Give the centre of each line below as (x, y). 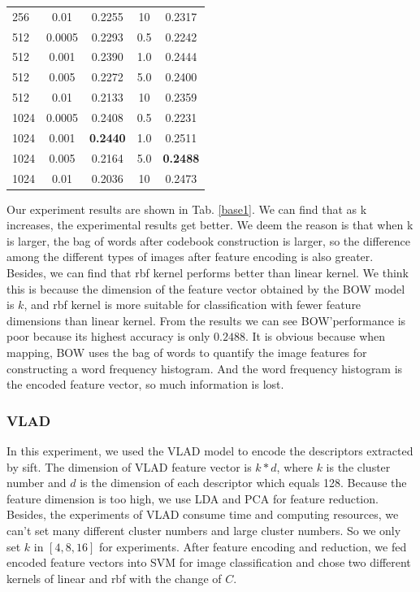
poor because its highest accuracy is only (108, 336)
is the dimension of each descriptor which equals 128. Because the (243, 483)
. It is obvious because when (316, 336)
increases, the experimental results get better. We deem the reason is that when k (210, 225)
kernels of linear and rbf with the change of (114, 578)
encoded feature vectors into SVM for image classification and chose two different (209, 562)
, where (294, 466)
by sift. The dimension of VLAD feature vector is (129, 466)
